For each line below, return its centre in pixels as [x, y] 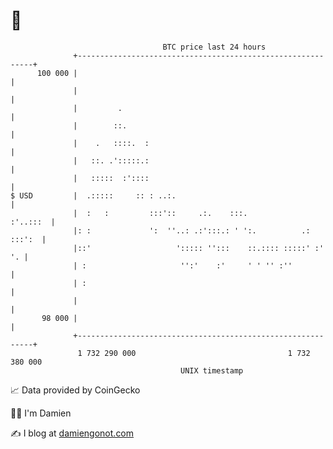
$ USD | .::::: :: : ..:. [93, 195]
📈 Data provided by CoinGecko [75, 390]
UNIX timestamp [212, 370]
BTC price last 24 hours [214, 47]
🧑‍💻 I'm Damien [41, 413]
